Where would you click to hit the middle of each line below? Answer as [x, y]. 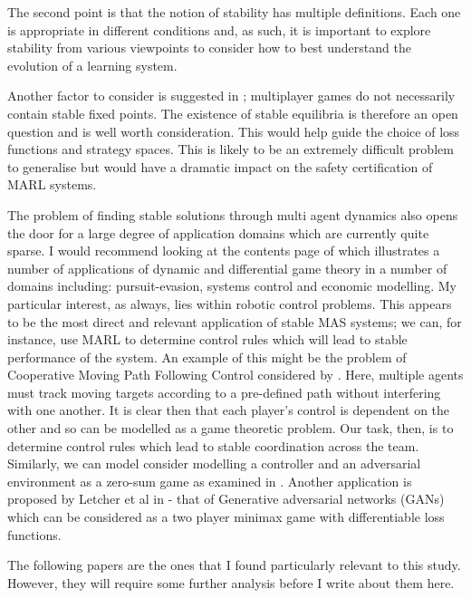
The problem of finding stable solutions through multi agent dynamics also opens [233, 214]
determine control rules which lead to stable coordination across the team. [213, 445]
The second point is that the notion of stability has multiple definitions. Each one [234, 12]
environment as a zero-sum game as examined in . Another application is [210, 481]
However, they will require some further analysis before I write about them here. [231, 582]
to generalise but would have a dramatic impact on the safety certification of [220, 166]
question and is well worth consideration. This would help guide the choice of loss [234, 131]
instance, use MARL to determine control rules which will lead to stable [207, 339]
